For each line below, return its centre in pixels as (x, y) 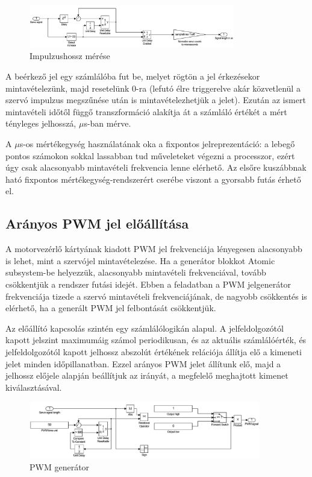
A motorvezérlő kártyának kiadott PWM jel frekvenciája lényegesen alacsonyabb (154, 249)
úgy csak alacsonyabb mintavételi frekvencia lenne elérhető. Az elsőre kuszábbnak (156, 167)
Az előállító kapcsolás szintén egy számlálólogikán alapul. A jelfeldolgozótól (145, 328)
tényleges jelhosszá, (41, 123)
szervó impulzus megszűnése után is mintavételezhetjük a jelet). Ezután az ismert (156, 100)
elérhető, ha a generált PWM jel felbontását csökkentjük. (111, 308)
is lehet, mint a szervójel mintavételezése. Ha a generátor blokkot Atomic (140, 260)
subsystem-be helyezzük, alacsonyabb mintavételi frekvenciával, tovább (136, 272)
